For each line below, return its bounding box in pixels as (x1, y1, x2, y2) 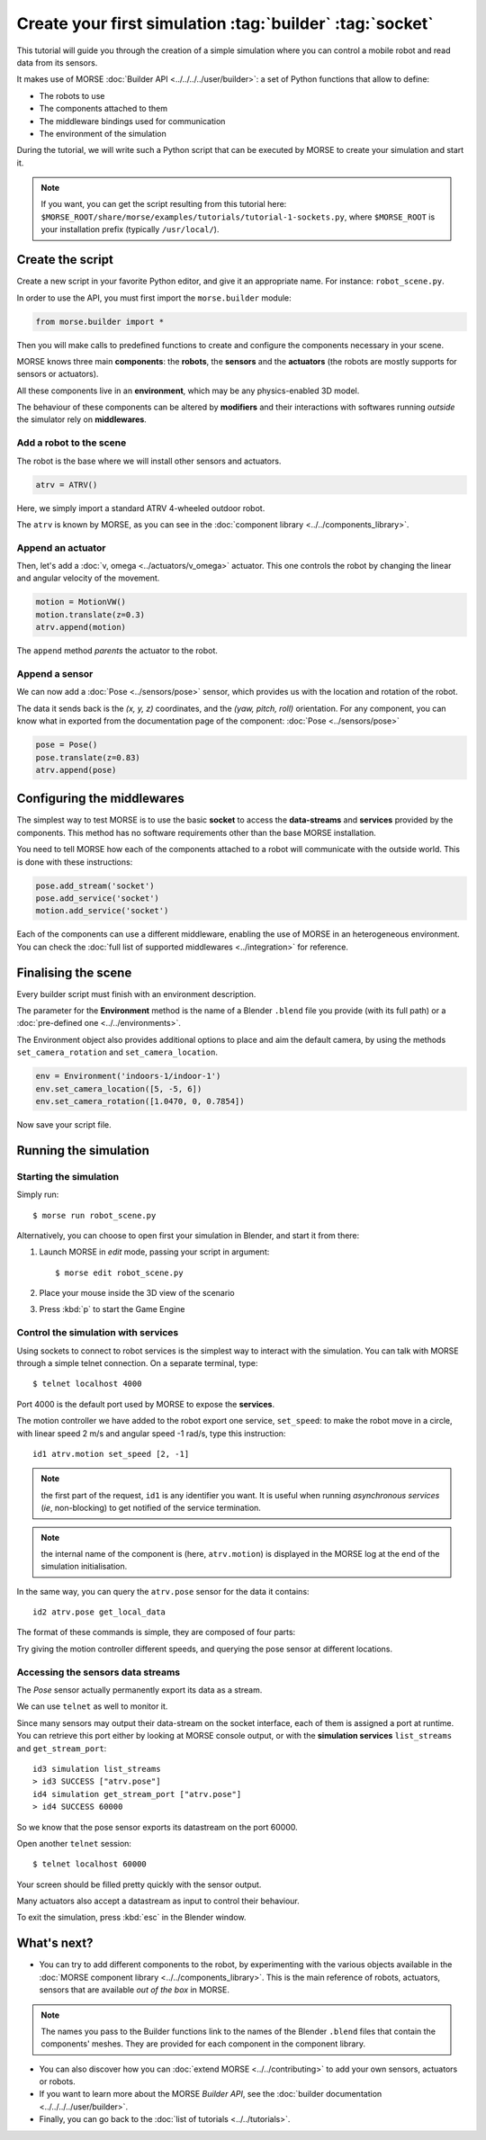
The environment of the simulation (39, 128, 166, 139)
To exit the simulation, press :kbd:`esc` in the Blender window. (16, 1912, 247, 1923)
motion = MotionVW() (35, 597, 126, 607)
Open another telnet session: (16, 1838, 132, 1848)
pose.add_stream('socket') (35, 880, 155, 891)
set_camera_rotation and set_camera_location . (16, 1047, 218, 1057)
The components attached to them (39, 103, 168, 114)
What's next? (16, 1936, 94, 1951)
